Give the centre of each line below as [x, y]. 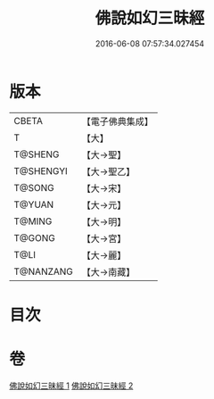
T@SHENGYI [41, 170]
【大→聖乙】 [108, 171]
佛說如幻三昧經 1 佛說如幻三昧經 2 [71, 386]
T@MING [33, 221]
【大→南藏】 [108, 271]
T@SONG [34, 187]
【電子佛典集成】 [118, 121]
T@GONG [34, 237]
